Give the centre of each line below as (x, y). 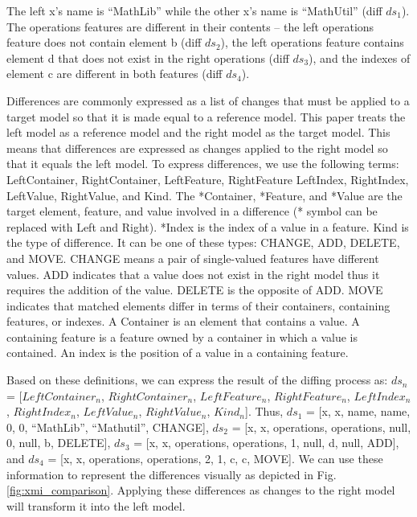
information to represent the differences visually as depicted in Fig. (172, 474)
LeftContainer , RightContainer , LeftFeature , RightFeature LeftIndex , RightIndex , (208, 179)
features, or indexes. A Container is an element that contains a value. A (183, 321)
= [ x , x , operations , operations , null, (321, 427)
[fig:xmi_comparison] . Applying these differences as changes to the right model (201, 490)
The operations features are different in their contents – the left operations (190, 26)
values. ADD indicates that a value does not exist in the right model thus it (193, 274)
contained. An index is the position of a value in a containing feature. (178, 353)
